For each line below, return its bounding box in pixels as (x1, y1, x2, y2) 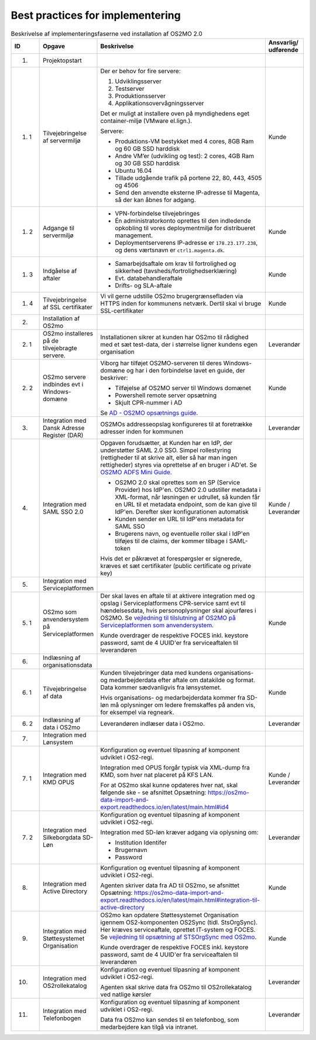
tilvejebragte (43, 344, 77, 352)
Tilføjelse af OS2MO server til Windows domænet (115, 384, 252, 392)
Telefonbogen (43, 1014, 81, 1022)
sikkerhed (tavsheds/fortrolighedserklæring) (115, 266, 237, 275)
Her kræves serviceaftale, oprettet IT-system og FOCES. (100, 925, 256, 933)
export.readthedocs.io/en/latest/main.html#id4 (100, 803, 229, 811)
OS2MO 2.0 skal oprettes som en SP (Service (115, 478, 240, 486)
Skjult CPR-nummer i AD (115, 398, 183, 406)
